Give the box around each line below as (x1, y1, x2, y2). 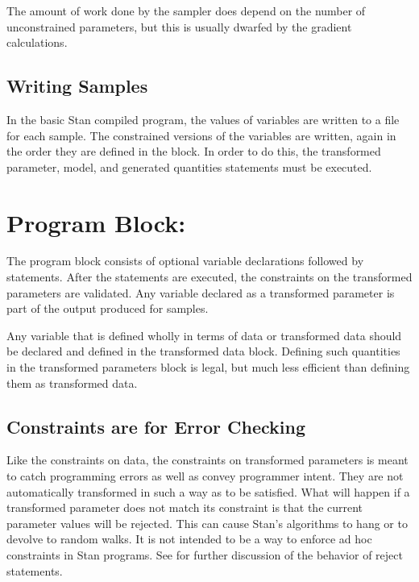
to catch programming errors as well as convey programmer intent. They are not (6, 468, 404, 484)
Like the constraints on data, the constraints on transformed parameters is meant (6, 451, 409, 468)
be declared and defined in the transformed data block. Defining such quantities (6, 343, 400, 360)
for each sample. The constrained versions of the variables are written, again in (6, 127, 396, 143)
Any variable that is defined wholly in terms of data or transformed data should (6, 326, 402, 343)
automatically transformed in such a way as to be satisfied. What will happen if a (6, 483, 410, 500)
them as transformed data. (6, 374, 138, 391)
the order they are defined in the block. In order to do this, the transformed (6, 143, 381, 160)
